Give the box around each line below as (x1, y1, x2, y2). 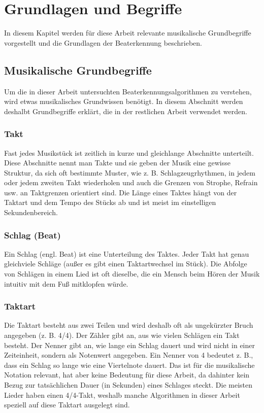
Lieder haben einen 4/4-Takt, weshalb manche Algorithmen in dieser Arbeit (4, 389, 240, 400)
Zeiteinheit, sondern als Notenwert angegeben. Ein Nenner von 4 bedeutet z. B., (4, 350, 253, 360)
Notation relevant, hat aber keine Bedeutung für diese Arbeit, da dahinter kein (4, 369, 250, 380)
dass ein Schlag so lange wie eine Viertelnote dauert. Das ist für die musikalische (4, 359, 255, 370)
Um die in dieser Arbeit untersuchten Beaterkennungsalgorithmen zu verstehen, (4, 86, 252, 96)
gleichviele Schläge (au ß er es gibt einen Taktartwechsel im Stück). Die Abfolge (4, 258, 247, 269)
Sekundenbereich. (4, 207, 58, 218)
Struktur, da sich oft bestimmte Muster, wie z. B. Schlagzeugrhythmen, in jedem (4, 167, 255, 178)
